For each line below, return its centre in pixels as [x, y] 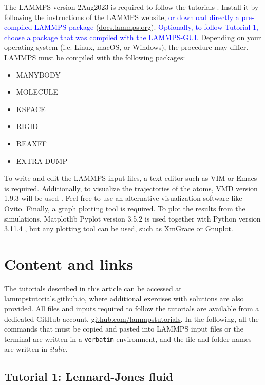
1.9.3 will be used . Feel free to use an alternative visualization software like [123, 198]
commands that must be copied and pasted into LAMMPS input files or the [124, 329]
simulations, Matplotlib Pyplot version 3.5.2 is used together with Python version [132, 218]
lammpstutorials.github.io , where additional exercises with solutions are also [124, 298]
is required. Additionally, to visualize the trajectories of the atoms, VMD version [131, 188]
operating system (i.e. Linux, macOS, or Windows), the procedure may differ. [126, 47]
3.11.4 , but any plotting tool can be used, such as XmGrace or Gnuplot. [119, 228]
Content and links [69, 263]
